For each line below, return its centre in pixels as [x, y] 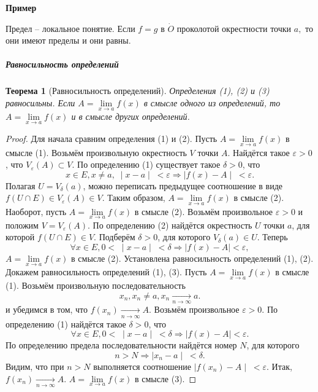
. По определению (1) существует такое [146, 164]
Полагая [21, 185]
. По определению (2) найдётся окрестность [170, 225]
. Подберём [115, 237]
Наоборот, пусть [36, 211]
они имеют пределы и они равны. [68, 40]
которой [20, 237]
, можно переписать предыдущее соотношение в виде [183, 185]
